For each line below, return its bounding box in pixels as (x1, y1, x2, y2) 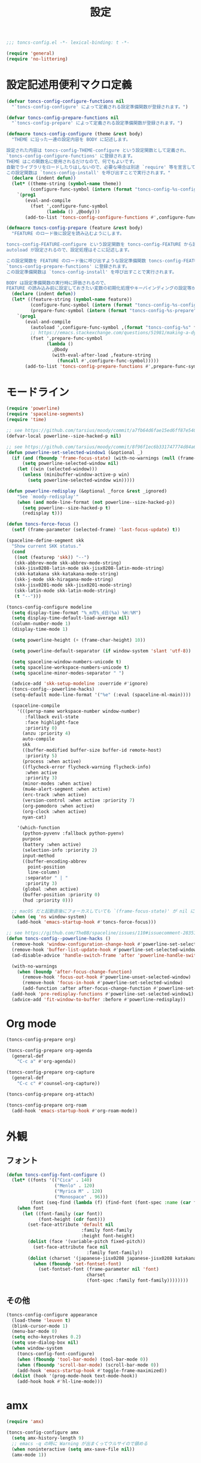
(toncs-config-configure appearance (6, 1311, 98, 1318)
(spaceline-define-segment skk (6, 537, 84, 544)
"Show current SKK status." (11, 543, 82, 549)
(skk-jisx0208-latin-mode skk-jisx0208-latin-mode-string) (14, 566, 165, 572)
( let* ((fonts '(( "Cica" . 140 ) (11, 1177, 93, 1183)
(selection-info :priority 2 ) (22, 847, 98, 853)
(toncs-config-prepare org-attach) (6, 1091, 95, 1097)
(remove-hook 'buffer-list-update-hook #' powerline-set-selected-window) (11, 947, 199, 953)
